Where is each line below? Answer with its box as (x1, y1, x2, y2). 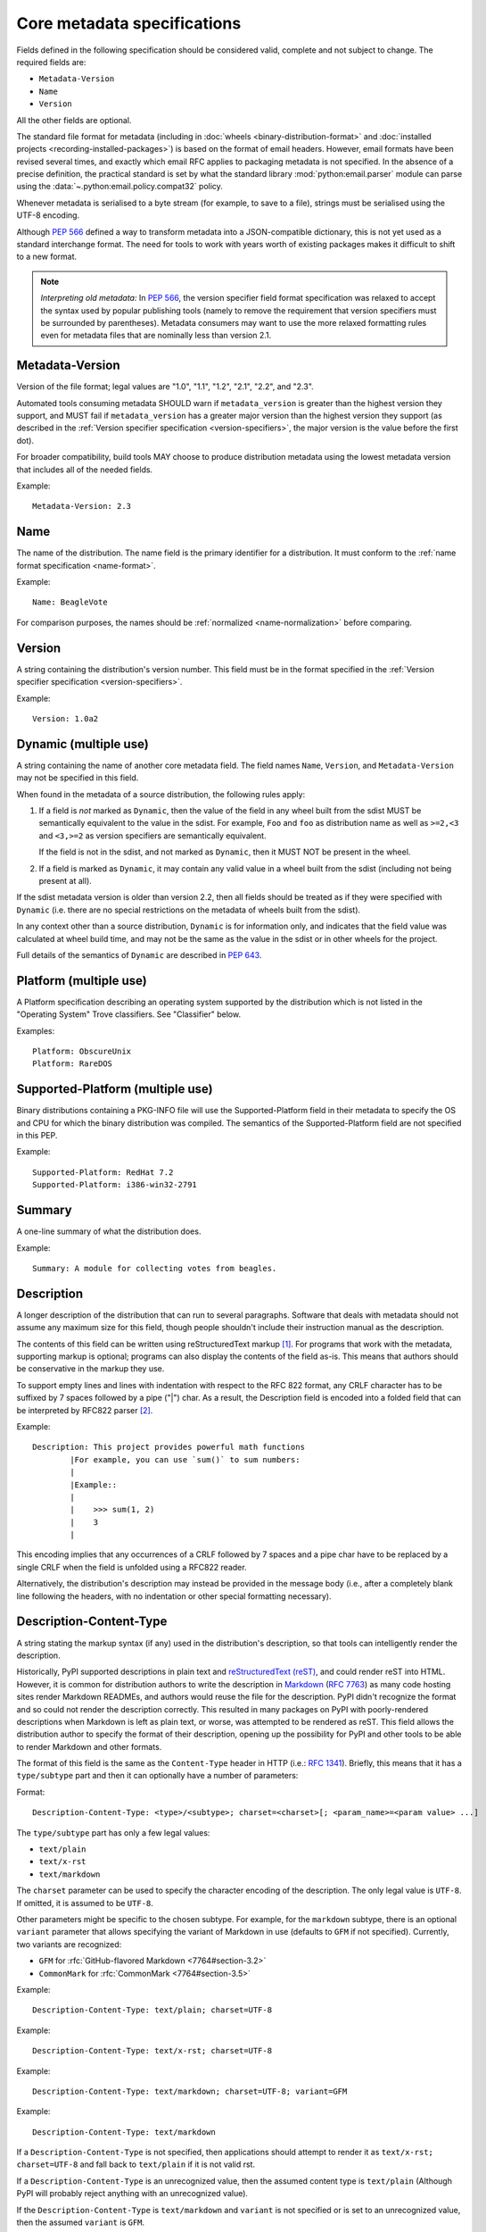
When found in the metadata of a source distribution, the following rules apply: (16, 788, 306, 799)
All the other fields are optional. (16, 114, 132, 125)
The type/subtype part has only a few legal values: (16, 1827, 210, 1838)
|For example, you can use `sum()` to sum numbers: (70, 1454, 301, 1464)
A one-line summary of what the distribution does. (16, 1226, 202, 1237)
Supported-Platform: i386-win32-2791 (32, 1179, 198, 1190)
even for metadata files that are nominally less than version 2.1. (40, 330, 272, 341)
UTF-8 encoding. (16, 210, 80, 221)
